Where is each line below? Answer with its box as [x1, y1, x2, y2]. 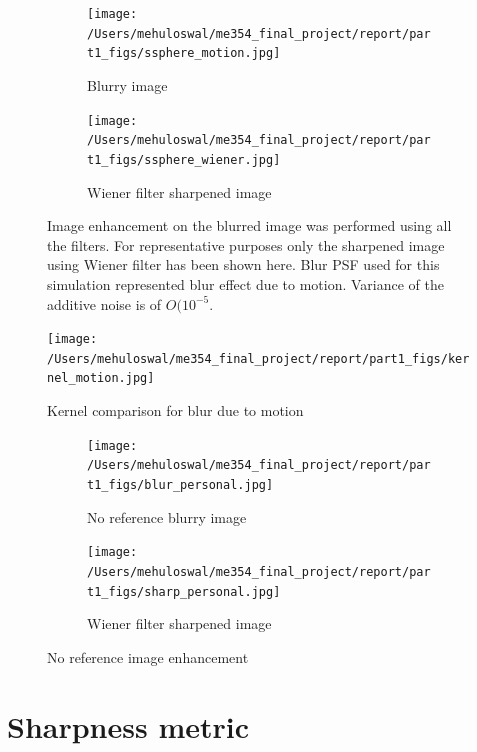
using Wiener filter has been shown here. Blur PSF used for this [47, 254, 440, 275]
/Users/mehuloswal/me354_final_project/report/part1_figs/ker [47, 351, 470, 366]
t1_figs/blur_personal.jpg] [87, 477, 274, 492]
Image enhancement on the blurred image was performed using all [47, 215, 452, 236]
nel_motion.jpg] [47, 371, 155, 386]
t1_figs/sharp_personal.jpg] [87, 584, 281, 599]
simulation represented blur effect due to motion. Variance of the [47, 273, 444, 294]
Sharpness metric [7, 705, 250, 746]
